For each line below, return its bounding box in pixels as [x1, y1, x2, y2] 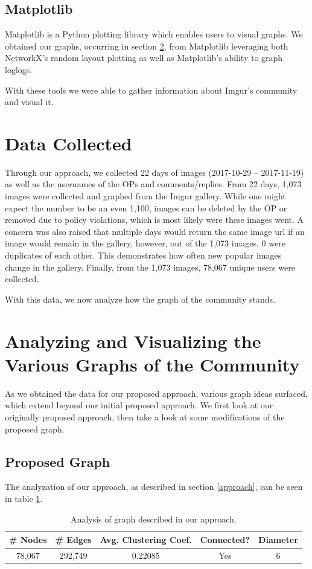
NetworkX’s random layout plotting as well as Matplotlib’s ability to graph [5, 51, 283, 64]
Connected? [200, 533, 250, 546]
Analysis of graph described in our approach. [71, 512, 237, 525]
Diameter [258, 533, 298, 546]
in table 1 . [5, 492, 43, 504]
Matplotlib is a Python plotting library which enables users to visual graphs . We [5, 28, 303, 40]
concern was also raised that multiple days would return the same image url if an [5, 225, 305, 237]
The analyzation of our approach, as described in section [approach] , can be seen [5, 480, 303, 493]
